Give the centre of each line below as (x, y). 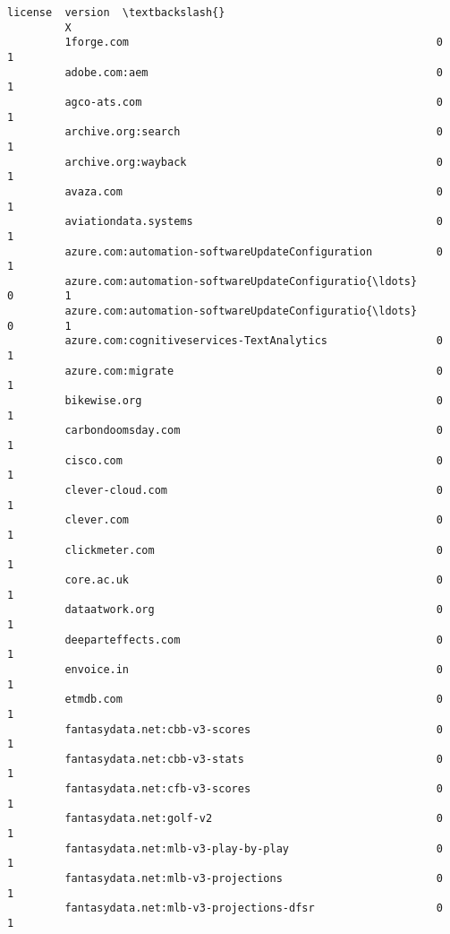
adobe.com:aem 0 (254, 72)
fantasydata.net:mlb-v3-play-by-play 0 (254, 848)
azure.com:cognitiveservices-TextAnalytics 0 (254, 341)
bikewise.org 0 (254, 401)
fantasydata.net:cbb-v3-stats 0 (254, 759)
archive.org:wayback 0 (254, 162)
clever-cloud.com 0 (254, 490)
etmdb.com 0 (254, 700)
